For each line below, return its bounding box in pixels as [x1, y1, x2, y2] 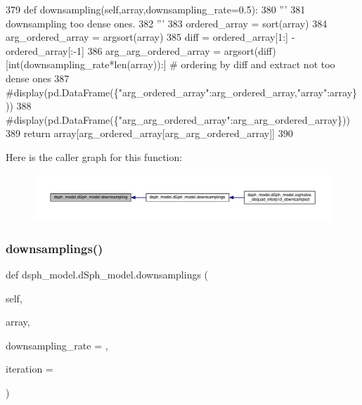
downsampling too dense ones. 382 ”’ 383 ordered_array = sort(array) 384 [6, 15, 328, 30]
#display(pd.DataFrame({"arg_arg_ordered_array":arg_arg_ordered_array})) [6, 112, 350, 127]
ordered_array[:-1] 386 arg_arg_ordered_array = [6, 43, 221, 58]
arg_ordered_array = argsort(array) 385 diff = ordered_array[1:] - [6, 30, 295, 44]
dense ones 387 [6, 70, 70, 85]
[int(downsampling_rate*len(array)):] [6, 57, 167, 72]
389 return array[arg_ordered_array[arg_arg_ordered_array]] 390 [6, 126, 293, 141]
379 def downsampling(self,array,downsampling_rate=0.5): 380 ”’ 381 [6, 2, 306, 16]
